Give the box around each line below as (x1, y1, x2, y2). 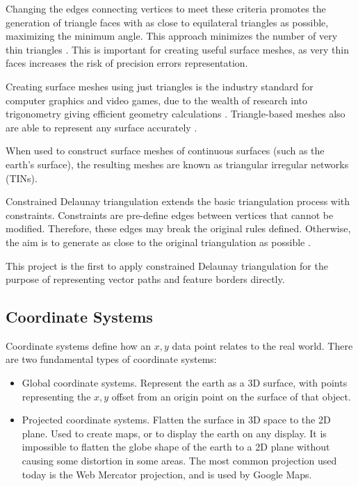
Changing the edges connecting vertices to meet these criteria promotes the (6, 1, 326, 15)
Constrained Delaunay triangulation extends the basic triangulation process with (6, 194, 350, 209)
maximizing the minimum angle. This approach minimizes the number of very (6, 29, 338, 43)
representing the (22, 389, 91, 403)
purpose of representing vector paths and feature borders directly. (6, 272, 285, 286)
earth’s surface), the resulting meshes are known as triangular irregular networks (6, 156, 349, 171)
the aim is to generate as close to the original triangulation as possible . (6, 234, 311, 249)
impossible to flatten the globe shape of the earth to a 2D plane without (22, 439, 330, 454)
